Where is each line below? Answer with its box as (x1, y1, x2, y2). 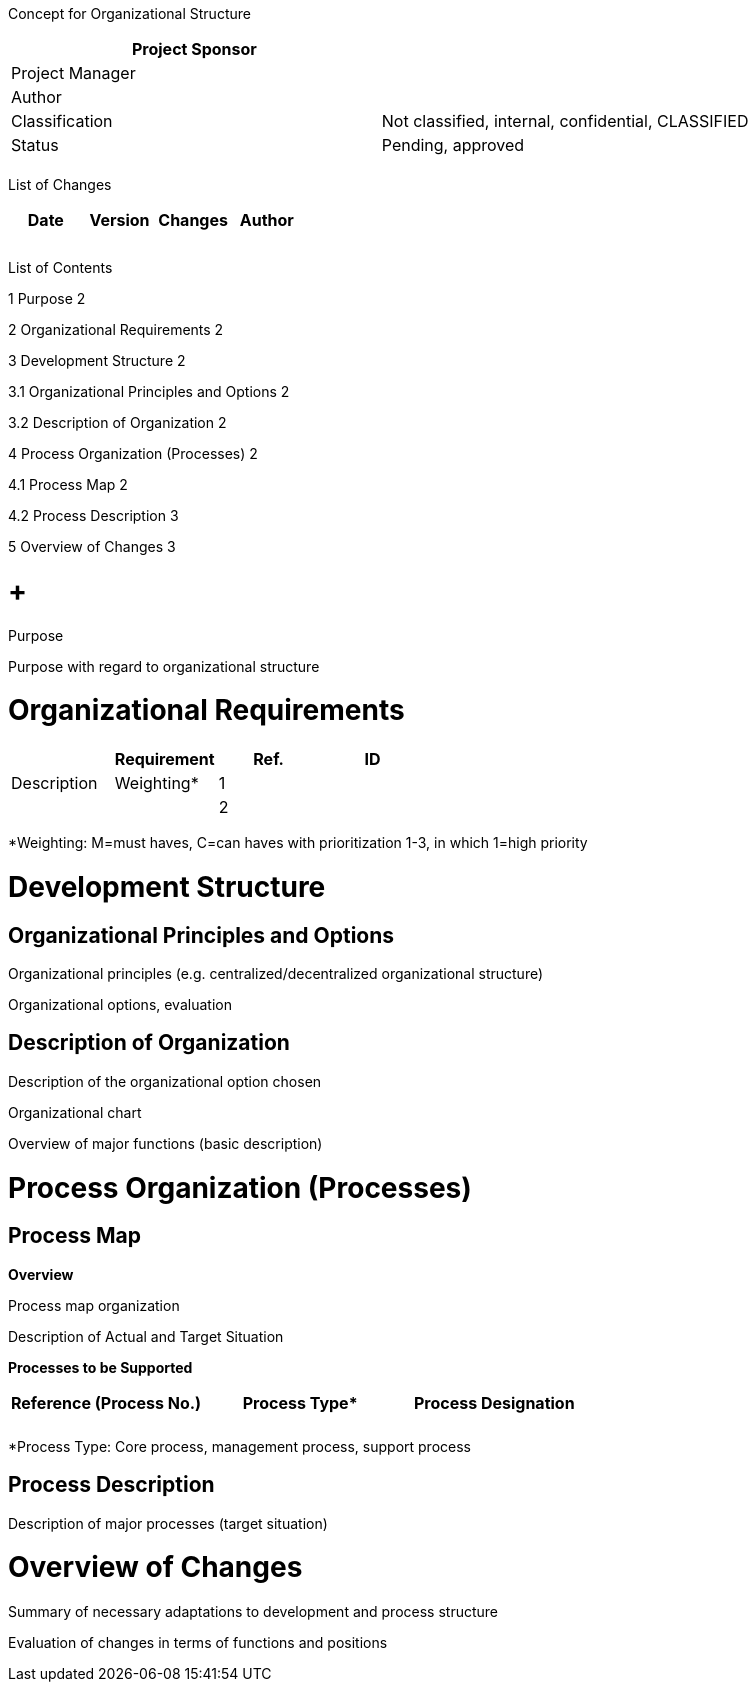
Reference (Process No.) (11, 1392, 202, 1413)
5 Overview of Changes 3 (8, 538, 176, 555)
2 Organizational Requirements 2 (8, 321, 224, 338)
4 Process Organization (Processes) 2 (8, 445, 258, 462)
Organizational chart (8, 1103, 142, 1121)
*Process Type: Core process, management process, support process (8, 1437, 471, 1455)
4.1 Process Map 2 (8, 476, 128, 493)
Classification (11, 111, 113, 131)
